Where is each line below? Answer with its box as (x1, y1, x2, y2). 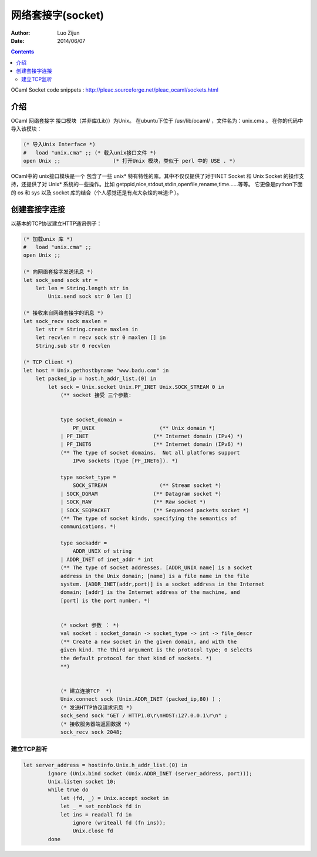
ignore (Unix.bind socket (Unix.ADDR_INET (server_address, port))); (48, 770, 252, 777)
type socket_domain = (60, 416, 123, 423)
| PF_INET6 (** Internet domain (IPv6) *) (60, 441, 244, 448)
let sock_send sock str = (23, 277, 98, 283)
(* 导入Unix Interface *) (23, 141, 96, 148)
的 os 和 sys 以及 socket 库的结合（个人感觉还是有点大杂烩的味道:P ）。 (11, 189, 182, 196)
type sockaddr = (60, 540, 107, 546)
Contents (11, 48, 35, 55)
